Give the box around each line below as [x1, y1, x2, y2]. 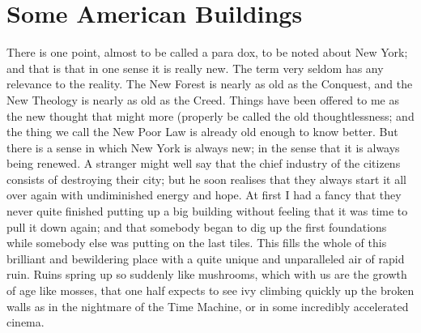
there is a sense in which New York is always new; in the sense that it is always [6, 139, 400, 156]
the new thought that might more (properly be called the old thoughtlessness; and [6, 107, 415, 124]
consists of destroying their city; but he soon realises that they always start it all [6, 170, 406, 187]
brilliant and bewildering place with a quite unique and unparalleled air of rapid [6, 250, 405, 267]
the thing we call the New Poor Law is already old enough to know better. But [6, 123, 398, 140]
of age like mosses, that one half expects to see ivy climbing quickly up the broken [6, 282, 415, 299]
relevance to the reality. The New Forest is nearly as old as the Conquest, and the [6, 75, 413, 92]
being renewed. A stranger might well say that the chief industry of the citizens [6, 155, 401, 172]
